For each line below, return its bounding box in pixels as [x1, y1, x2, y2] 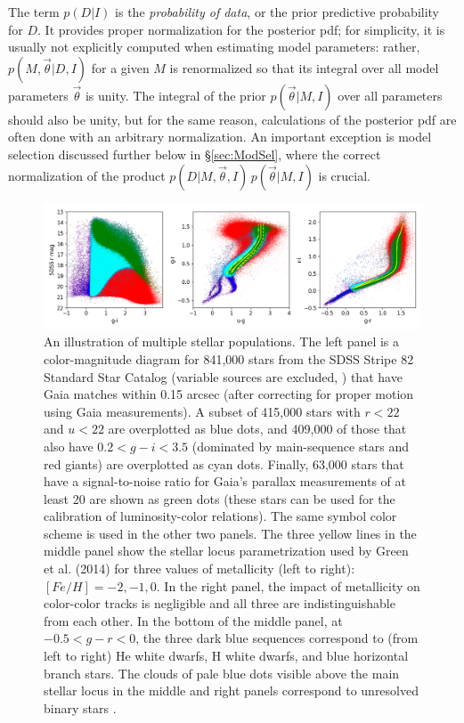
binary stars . [44, 698, 117, 717]
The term [8, 3, 60, 20]
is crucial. [318, 166, 371, 184]
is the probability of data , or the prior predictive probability [115, 3, 440, 20]
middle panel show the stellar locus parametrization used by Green [44, 541, 409, 560]
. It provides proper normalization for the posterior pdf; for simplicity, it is [37, 20, 445, 38]
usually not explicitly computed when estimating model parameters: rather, [8, 37, 420, 56]
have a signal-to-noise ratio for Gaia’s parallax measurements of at [44, 472, 407, 491]
